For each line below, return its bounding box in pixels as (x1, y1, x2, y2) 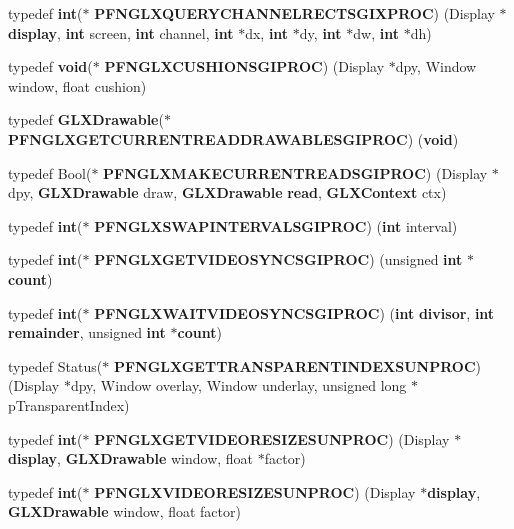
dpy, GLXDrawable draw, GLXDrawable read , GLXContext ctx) (8, 182, 447, 203)
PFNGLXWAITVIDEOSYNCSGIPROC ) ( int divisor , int (94, 302, 495, 323)
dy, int (299, 22, 342, 43)
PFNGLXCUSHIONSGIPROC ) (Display (104, 56, 385, 77)
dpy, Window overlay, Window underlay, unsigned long (70, 375, 407, 396)
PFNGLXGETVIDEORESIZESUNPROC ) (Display (94, 428, 450, 449)
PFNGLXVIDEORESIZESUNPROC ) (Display (94, 481, 416, 502)
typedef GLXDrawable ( (8, 109, 164, 130)
